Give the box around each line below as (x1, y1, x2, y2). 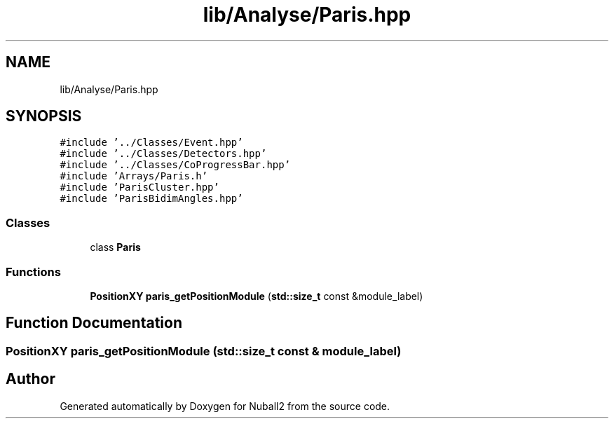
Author (6, 370, 55, 388)
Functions (6, 264, 61, 279)
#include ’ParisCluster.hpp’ (60, 182, 219, 193)
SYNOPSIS (6, 107, 82, 125)
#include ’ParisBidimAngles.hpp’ (60, 193, 243, 205)
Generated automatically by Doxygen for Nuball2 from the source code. (60, 399, 390, 412)
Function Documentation (6, 314, 182, 332)
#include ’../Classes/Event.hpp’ (60, 137, 243, 149)
